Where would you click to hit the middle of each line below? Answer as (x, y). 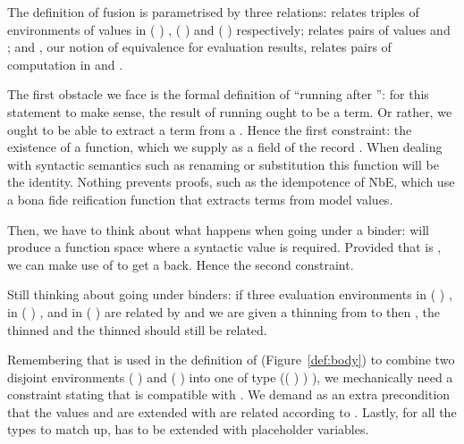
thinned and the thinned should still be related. (137, 329)
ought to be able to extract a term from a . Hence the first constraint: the (210, 129)
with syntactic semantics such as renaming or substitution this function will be (223, 164)
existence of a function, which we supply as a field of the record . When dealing (225, 147)
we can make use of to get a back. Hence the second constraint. (181, 264)
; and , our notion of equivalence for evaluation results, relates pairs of (199, 47)
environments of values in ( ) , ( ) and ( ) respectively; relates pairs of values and (229, 29)
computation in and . (65, 64)
